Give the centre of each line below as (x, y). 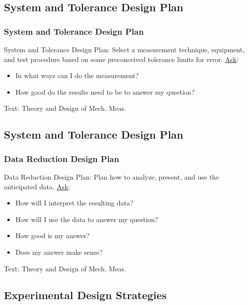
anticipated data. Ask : (37, 186)
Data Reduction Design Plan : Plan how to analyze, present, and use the (112, 176)
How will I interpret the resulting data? (74, 203)
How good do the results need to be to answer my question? (105, 91)
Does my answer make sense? (59, 252)
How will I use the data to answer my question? (87, 219)
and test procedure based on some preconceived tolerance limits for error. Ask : (121, 59)
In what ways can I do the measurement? (77, 75)
